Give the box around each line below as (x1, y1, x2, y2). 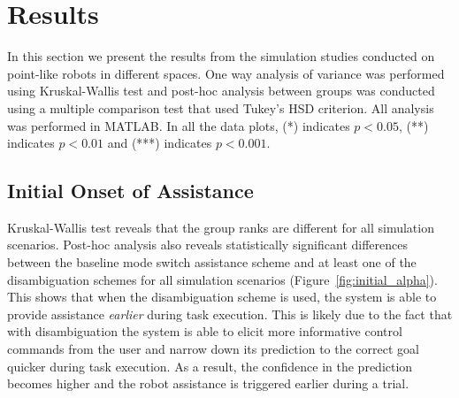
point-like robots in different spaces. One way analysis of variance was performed (7, 64, 445, 82)
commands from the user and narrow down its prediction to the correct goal (7, 340, 419, 358)
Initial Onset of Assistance (7, 177, 254, 204)
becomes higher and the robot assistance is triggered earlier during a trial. (7, 374, 409, 393)
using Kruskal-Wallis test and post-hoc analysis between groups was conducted (7, 81, 435, 100)
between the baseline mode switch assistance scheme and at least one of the (7, 253, 417, 272)
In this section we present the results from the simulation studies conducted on (7, 47, 435, 65)
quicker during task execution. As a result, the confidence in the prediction (7, 356, 413, 375)
